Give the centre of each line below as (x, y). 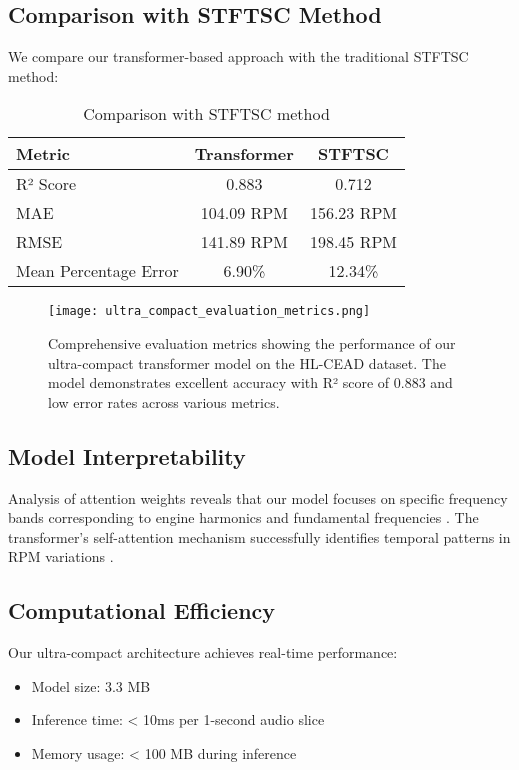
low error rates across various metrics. (164, 401)
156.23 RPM (353, 213)
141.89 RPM (244, 242)
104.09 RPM (244, 213)
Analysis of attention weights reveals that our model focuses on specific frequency (258, 497)
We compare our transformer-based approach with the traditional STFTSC (238, 56)
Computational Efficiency (142, 610)
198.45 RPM (353, 242)
